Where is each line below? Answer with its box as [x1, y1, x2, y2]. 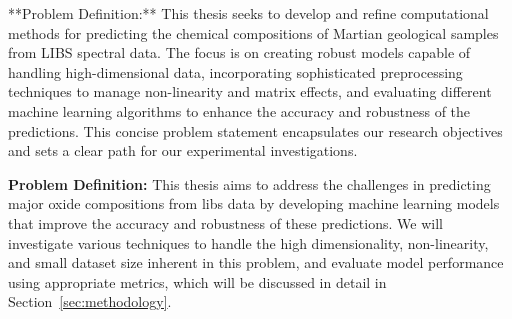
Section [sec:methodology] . [8, 291, 172, 312]
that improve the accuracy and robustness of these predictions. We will [8, 212, 443, 233]
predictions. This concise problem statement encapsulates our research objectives [8, 120, 503, 141]
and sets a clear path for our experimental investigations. [8, 140, 358, 161]
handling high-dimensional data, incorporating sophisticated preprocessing [8, 61, 463, 82]
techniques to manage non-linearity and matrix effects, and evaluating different [8, 81, 492, 102]
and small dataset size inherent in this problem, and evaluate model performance [8, 252, 504, 273]
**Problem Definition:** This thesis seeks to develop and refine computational [8, 3, 489, 23]
